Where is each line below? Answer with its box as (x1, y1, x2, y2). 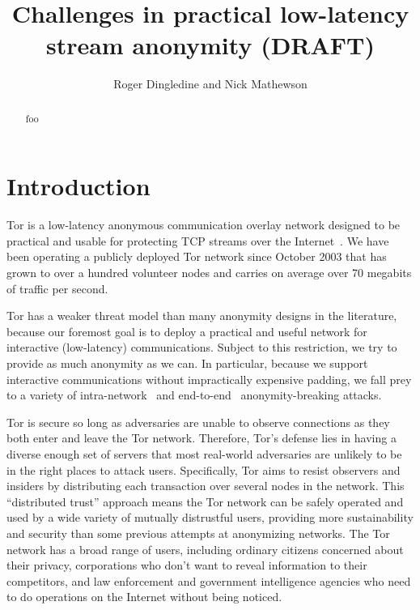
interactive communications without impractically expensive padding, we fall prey (6, 370, 412, 387)
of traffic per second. (6, 279, 108, 296)
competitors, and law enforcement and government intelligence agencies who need (6, 572, 411, 589)
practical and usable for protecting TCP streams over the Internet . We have (6, 232, 389, 249)
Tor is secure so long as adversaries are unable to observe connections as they (6, 413, 390, 430)
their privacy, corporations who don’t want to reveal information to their (6, 557, 367, 574)
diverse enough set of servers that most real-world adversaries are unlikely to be (6, 446, 402, 463)
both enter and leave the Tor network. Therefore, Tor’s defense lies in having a (6, 429, 397, 446)
